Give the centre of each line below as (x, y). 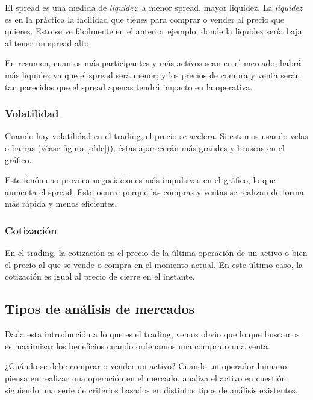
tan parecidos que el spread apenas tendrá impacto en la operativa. (129, 86)
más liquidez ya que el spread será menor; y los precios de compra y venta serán (153, 74)
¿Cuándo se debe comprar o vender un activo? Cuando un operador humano (146, 366)
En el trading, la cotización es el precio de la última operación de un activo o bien (156, 253)
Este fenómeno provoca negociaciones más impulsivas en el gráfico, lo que (140, 180)
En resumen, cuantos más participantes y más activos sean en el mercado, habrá (153, 63)
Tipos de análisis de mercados (100, 309)
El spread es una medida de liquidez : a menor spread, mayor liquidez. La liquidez (154, 7)
